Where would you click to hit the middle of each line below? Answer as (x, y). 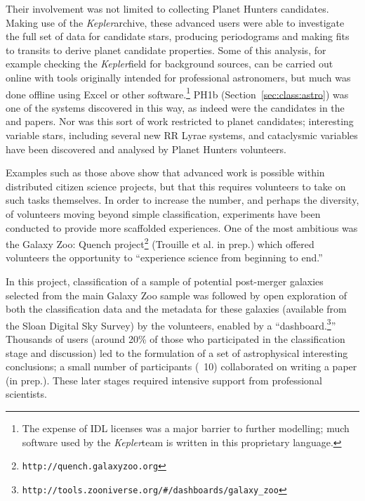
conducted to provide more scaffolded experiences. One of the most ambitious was (182, 227)
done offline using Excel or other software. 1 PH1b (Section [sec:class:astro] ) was (177, 93)
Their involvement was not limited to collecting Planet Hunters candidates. (167, 8)
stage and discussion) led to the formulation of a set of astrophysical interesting (177, 352)
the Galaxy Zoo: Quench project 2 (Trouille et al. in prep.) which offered (160, 243)
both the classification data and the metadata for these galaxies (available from (176, 309)
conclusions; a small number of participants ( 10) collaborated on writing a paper (181, 366)
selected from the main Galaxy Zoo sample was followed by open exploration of (177, 295)
